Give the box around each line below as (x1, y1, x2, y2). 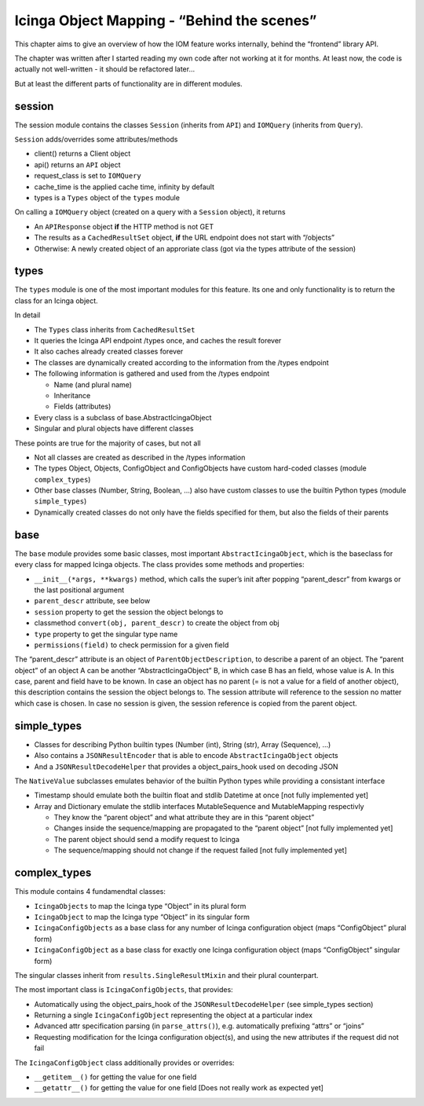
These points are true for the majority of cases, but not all (14, 438, 201, 448)
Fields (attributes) (53, 401, 111, 412)
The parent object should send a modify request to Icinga (53, 834, 239, 844)
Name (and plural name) (53, 379, 133, 389)
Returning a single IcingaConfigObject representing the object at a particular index (34, 1010, 313, 1020)
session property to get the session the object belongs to (34, 607, 224, 617)
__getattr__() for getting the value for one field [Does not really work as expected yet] (34, 1083, 323, 1093)
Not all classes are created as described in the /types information (34, 452, 246, 462)
